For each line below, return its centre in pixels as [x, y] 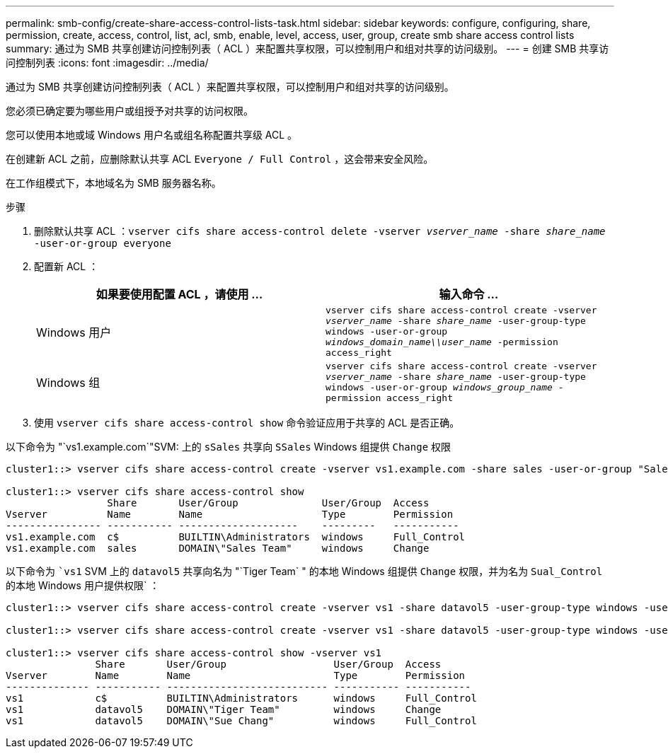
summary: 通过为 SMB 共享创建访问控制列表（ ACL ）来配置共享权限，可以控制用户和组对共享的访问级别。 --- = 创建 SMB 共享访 [307, 48]
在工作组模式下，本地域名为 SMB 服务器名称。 [114, 183]
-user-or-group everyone [103, 243]
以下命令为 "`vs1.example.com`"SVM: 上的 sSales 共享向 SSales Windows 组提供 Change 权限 [229, 447]
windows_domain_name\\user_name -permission [442, 342]
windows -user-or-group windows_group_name [439, 387]
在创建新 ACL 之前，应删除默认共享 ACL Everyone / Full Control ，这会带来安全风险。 [220, 159]
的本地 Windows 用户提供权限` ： [83, 585]
